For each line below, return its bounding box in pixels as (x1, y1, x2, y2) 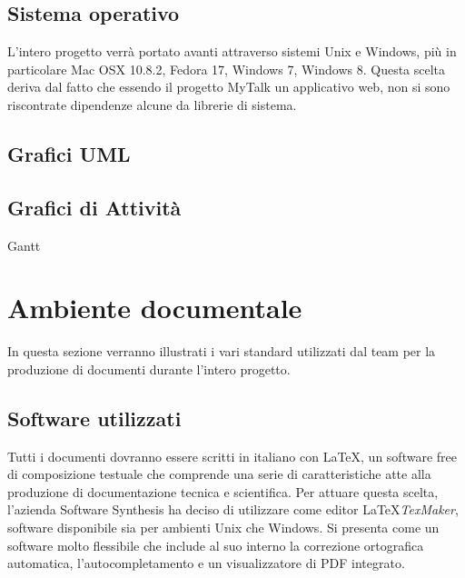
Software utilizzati (7, 404, 182, 432)
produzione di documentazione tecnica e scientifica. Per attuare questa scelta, (7, 482, 439, 501)
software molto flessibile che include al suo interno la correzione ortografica (7, 535, 424, 554)
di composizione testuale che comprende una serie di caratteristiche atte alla (7, 464, 431, 483)
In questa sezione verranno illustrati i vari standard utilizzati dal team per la (7, 342, 436, 361)
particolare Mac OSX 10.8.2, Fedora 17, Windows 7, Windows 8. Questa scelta (7, 59, 446, 78)
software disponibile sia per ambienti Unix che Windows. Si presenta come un (7, 518, 440, 537)
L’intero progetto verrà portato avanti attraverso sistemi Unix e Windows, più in (7, 42, 457, 61)
